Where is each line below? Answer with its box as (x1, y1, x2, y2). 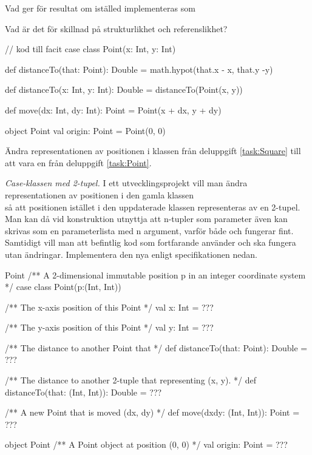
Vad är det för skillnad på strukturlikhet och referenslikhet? (5, 22, 228, 35)
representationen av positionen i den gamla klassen (5, 188, 194, 201)
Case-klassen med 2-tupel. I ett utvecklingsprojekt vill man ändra (5, 177, 248, 189)
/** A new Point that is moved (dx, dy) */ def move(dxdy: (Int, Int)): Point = (5, 406, 300, 419)
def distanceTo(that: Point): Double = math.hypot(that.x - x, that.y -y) (5, 62, 273, 75)
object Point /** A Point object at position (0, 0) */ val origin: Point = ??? (5, 438, 288, 451)
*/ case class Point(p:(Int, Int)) (5, 280, 121, 293)
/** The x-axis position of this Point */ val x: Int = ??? (5, 300, 214, 313)
